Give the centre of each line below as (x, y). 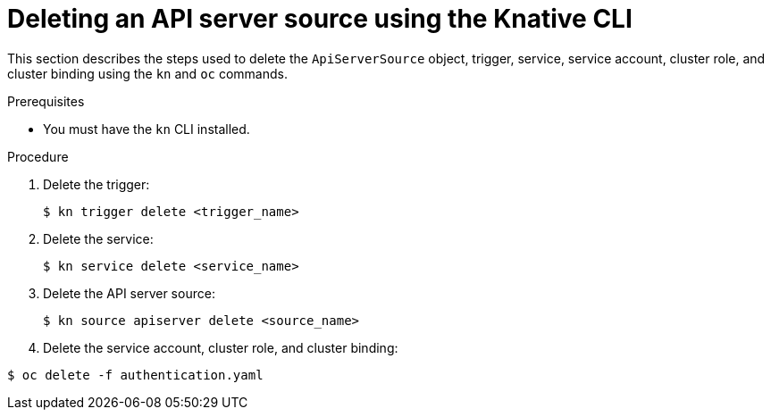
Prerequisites (46, 101)
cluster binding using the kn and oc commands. (147, 73)
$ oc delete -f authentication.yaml (135, 375)
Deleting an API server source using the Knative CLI (320, 19)
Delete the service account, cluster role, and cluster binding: (221, 347)
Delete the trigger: (96, 184)
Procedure (38, 156)
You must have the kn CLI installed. (147, 129)
